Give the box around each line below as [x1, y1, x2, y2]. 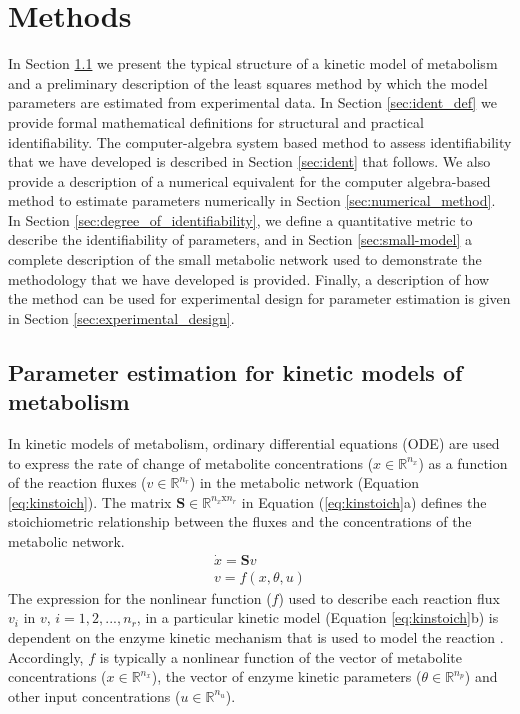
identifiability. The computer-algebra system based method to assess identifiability [8, 131, 512, 152]
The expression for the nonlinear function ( [8, 587, 272, 608]
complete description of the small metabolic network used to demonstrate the [8, 249, 482, 270]
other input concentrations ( [8, 685, 181, 706]
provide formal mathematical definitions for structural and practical [8, 111, 424, 132]
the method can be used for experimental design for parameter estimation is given [8, 288, 511, 309]
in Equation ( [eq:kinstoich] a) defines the [241, 491, 487, 512]
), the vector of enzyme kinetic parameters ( [151, 666, 422, 687]
